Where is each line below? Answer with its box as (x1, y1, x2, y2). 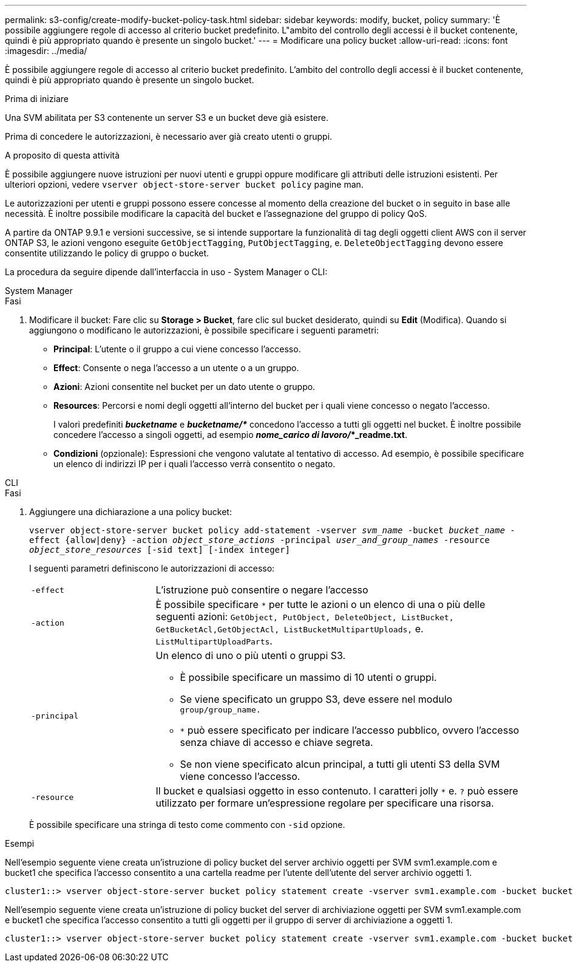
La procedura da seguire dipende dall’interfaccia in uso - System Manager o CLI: (5, 267, 328, 277)
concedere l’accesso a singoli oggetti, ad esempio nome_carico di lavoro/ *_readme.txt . (53, 429, 407, 440)
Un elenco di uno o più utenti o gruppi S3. (155, 649, 346, 661)
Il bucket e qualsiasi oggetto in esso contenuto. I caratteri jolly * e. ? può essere (155, 785, 518, 797)
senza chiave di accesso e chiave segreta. (180, 736, 373, 748)
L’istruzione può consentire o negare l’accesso (155, 584, 368, 596)
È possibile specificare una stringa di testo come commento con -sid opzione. (29, 819, 345, 830)
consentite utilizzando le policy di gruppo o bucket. (5, 248, 209, 258)
